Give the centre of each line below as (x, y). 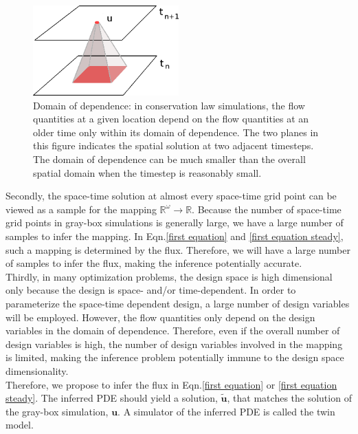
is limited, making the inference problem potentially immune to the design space (175, 357)
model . (20, 425)
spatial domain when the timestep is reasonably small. (147, 172)
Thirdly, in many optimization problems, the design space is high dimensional (169, 276)
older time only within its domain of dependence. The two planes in (176, 132)
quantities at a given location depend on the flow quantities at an (171, 119)
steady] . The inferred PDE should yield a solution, (112, 398)
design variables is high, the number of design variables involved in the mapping (174, 344)
